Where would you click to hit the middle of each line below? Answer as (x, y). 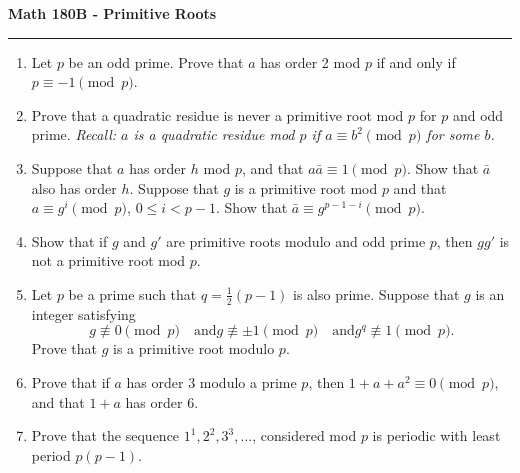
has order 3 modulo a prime (211, 381)
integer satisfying (83, 313)
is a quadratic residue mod (214, 134)
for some (453, 134)
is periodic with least (436, 435)
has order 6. (162, 401)
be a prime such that (132, 293)
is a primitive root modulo (194, 348)
